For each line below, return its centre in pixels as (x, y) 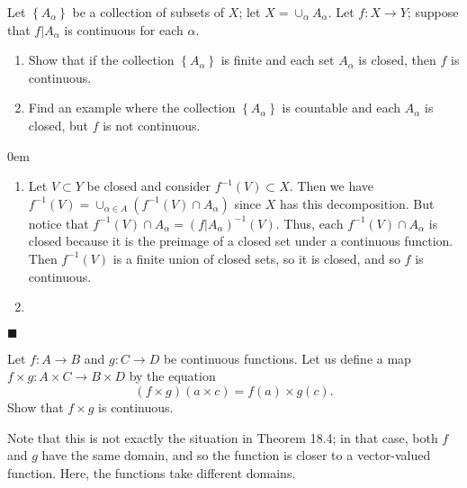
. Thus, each (310, 223)
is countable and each (341, 108)
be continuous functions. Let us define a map (287, 358)
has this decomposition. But (357, 203)
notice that (58, 223)
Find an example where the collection (132, 108)
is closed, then (397, 60)
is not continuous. (152, 125)
